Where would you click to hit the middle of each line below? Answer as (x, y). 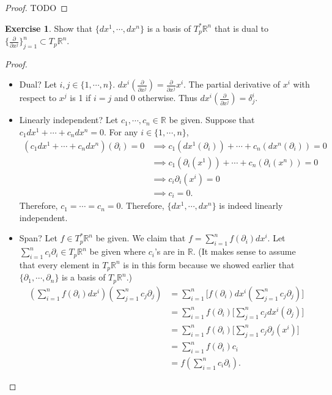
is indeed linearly (251, 205)
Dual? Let (38, 84)
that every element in (59, 264)
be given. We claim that (141, 238)
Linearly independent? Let (69, 120)
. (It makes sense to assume (244, 251)
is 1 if (80, 98)
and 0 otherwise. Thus (156, 98)
